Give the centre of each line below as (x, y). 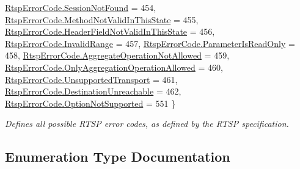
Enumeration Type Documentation (118, 156)
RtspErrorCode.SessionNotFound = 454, (81, 7)
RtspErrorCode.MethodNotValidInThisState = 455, (102, 19)
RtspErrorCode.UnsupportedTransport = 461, (91, 79)
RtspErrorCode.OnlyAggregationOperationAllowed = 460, (114, 67)
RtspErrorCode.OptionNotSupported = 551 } (90, 103)
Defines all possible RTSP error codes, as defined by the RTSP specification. (147, 124)
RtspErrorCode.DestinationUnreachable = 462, (93, 91)
